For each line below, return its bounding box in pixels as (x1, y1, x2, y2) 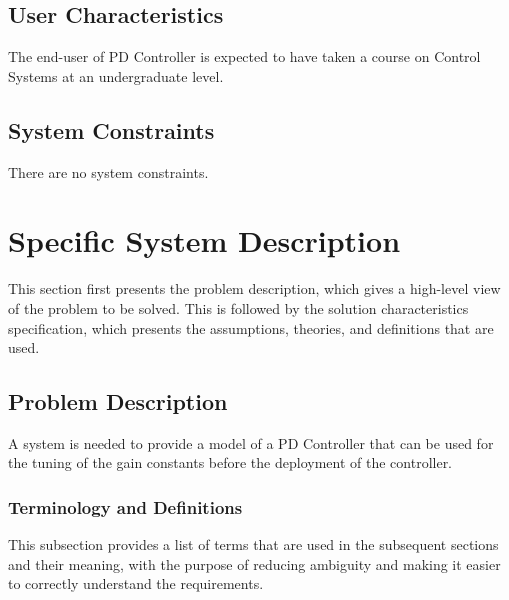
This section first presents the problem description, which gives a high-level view (8, 278, 501, 299)
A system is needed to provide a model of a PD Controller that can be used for (8, 432, 494, 453)
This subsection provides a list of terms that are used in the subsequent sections (8, 534, 499, 555)
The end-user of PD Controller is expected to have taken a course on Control (8, 46, 481, 67)
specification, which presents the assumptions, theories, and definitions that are (8, 317, 494, 338)
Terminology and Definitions (8, 495, 243, 519)
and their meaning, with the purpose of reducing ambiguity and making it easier (8, 553, 501, 574)
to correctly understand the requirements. (8, 573, 264, 594)
